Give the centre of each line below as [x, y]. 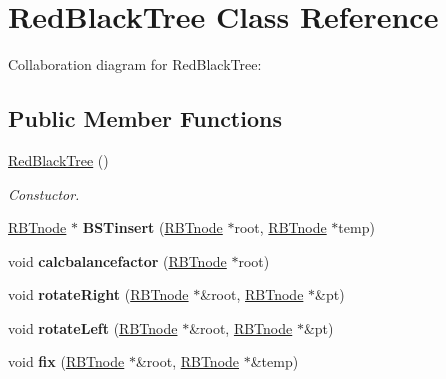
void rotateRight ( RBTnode [98, 294]
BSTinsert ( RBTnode [152, 227]
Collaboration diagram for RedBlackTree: [135, 64]
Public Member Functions [145, 118]
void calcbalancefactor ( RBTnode [117, 260]
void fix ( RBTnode [66, 361]
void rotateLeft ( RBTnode [93, 327]
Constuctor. [44, 193]
